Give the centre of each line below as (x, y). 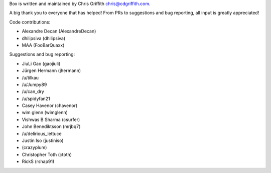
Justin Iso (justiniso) (43, 140)
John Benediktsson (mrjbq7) (51, 126)
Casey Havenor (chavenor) (50, 105)
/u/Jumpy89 (34, 84)
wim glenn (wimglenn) (45, 112)
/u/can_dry (33, 91)
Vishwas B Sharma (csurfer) (51, 119)
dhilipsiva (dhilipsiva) (44, 38)
